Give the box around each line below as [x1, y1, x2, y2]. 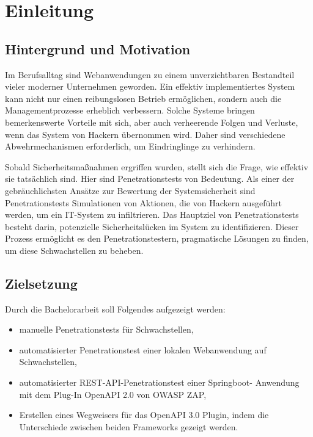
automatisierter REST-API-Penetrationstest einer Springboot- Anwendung [19, 376, 300, 389]
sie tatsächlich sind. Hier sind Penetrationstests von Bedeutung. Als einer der [5, 172, 295, 185]
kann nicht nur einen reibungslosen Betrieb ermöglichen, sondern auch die [5, 92, 282, 104]
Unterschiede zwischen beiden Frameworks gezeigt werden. [19, 420, 238, 433]
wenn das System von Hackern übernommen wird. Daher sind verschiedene [5, 128, 285, 140]
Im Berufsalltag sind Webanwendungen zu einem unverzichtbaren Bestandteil [5, 68, 295, 81]
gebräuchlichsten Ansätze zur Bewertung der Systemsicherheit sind [5, 184, 256, 197]
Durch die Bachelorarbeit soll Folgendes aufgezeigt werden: [5, 302, 226, 315]
